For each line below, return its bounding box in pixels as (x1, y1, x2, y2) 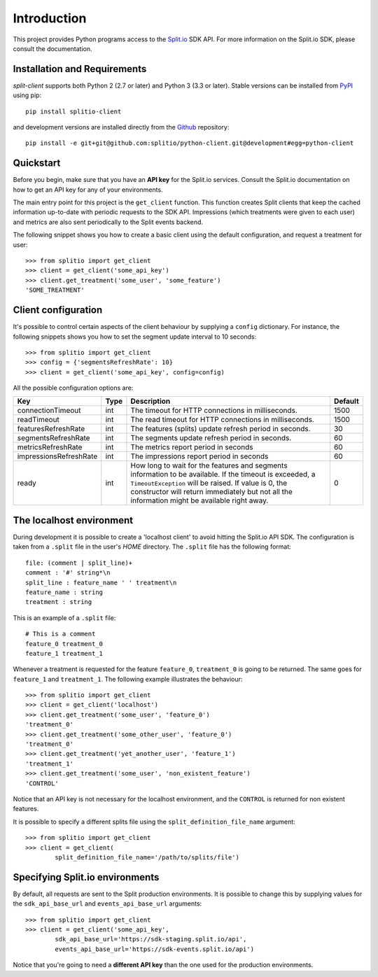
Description (130, 396, 171, 406)
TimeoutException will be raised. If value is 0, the (130, 478, 288, 488)
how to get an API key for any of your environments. (13, 185, 164, 194)
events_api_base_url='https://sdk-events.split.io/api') (55, 945, 255, 953)
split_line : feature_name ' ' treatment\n (25, 578, 177, 586)
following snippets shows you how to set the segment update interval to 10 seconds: (13, 332, 257, 341)
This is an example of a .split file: (13, 613, 116, 622)
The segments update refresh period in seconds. (130, 433, 292, 443)
